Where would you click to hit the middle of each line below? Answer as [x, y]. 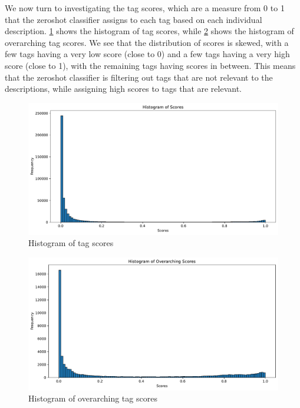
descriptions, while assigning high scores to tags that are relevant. [123, 89]
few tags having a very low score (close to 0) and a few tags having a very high [147, 54]
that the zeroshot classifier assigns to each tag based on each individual [133, 19]
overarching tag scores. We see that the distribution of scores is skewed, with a [147, 42]
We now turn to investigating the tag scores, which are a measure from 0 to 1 [145, 8]
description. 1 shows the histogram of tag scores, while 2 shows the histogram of [149, 31]
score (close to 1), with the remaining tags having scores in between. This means [150, 65]
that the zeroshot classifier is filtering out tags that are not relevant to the [139, 77]
